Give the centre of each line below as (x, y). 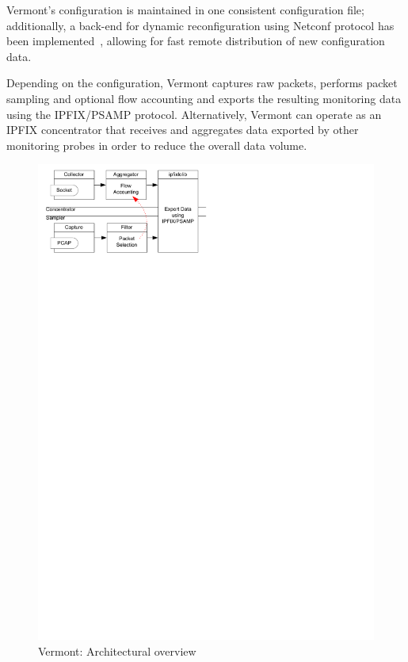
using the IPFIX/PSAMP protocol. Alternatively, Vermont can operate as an (194, 114)
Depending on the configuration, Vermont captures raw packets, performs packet (202, 83)
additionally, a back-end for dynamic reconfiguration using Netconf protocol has (200, 25)
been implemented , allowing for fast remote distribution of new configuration (196, 41)
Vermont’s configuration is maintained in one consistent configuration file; (185, 10)
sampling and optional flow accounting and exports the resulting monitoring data (204, 98)
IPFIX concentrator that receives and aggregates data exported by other (183, 130)
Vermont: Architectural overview (117, 651)
